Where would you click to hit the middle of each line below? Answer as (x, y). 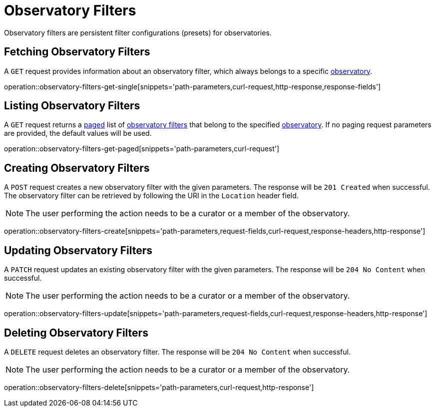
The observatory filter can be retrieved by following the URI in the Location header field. (151, 196)
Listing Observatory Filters (72, 106)
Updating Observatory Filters (78, 250)
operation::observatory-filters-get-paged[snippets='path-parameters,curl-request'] (142, 149)
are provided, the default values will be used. (78, 133)
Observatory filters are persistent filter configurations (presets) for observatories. (138, 32)
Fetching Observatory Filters (77, 52)
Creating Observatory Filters (77, 168)
